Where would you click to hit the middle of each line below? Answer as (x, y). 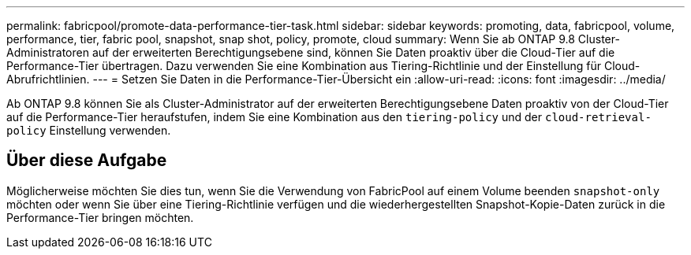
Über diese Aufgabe (87, 161)
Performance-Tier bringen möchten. (100, 217)
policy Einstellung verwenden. (89, 130)
